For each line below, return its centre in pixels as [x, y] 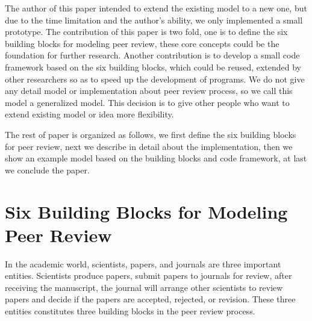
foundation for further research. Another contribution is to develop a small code [152, 55]
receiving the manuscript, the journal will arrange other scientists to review [144, 287]
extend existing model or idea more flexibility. [89, 114]
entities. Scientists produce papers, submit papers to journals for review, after [148, 276]
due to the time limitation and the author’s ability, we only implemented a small [154, 20]
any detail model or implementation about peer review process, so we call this [149, 91]
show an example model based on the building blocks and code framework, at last [156, 158]
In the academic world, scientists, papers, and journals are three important [143, 263]
